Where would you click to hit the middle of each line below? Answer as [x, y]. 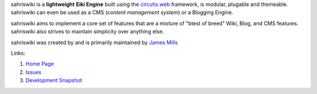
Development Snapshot [54, 80]
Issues [33, 72]
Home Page [40, 64]
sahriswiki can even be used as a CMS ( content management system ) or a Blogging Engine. [122, 12]
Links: [18, 53]
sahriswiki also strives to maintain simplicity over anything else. [87, 32]
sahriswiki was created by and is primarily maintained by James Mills [95, 42]
